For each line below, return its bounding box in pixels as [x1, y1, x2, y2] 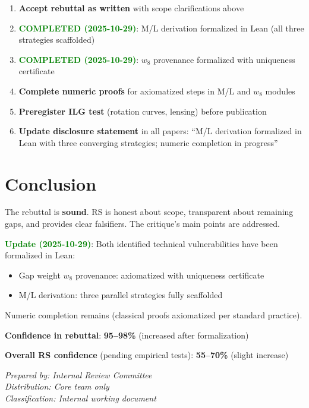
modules [265, 84, 295, 97]
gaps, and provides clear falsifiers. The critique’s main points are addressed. [5, 217, 280, 230]
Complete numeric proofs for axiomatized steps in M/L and [18, 84, 251, 97]
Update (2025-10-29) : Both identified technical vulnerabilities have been [5, 237, 278, 249]
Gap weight [18, 268, 61, 281]
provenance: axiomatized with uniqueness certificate [75, 268, 264, 281]
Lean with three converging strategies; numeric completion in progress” [18, 136, 278, 148]
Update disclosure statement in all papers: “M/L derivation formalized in [18, 125, 302, 137]
